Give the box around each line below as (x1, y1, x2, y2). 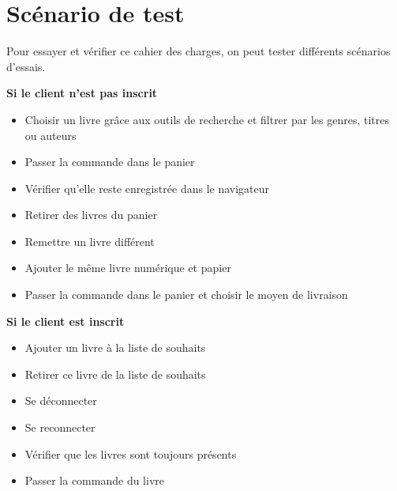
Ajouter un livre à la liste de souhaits (24, 339, 206, 356)
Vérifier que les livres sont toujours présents (24, 445, 237, 462)
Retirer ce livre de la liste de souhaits (24, 365, 206, 382)
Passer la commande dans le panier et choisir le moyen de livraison (24, 286, 348, 303)
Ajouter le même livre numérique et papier (24, 259, 231, 276)
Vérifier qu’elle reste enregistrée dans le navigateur (24, 179, 270, 196)
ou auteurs (24, 127, 77, 143)
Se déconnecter (24, 392, 97, 409)
